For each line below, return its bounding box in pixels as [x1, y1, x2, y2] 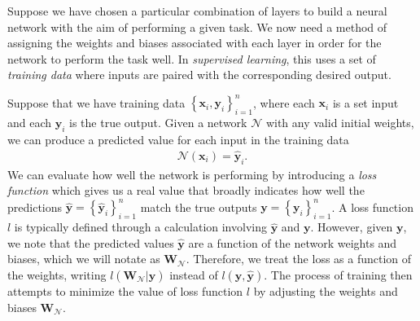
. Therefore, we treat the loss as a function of [186, 250, 412, 267]
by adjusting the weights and [253, 282, 398, 299]
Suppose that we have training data [7, 94, 186, 111]
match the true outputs [140, 198, 257, 215]
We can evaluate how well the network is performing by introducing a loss [7, 165, 377, 182]
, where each [253, 94, 315, 111]
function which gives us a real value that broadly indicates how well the [7, 182, 365, 199]
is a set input [332, 94, 399, 111]
